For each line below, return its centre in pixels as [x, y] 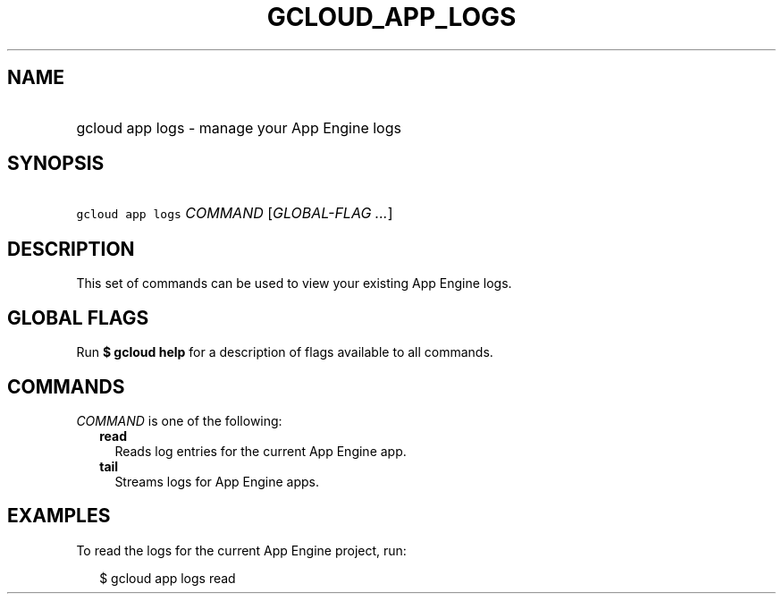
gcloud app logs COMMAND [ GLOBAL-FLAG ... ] [235, 213]
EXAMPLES [59, 516]
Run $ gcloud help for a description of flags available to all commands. [285, 352]
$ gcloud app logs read [168, 578]
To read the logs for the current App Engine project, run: [241, 550]
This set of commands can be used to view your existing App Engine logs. [294, 284]
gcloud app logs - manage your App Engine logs [239, 127]
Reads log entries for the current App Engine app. [261, 451]
